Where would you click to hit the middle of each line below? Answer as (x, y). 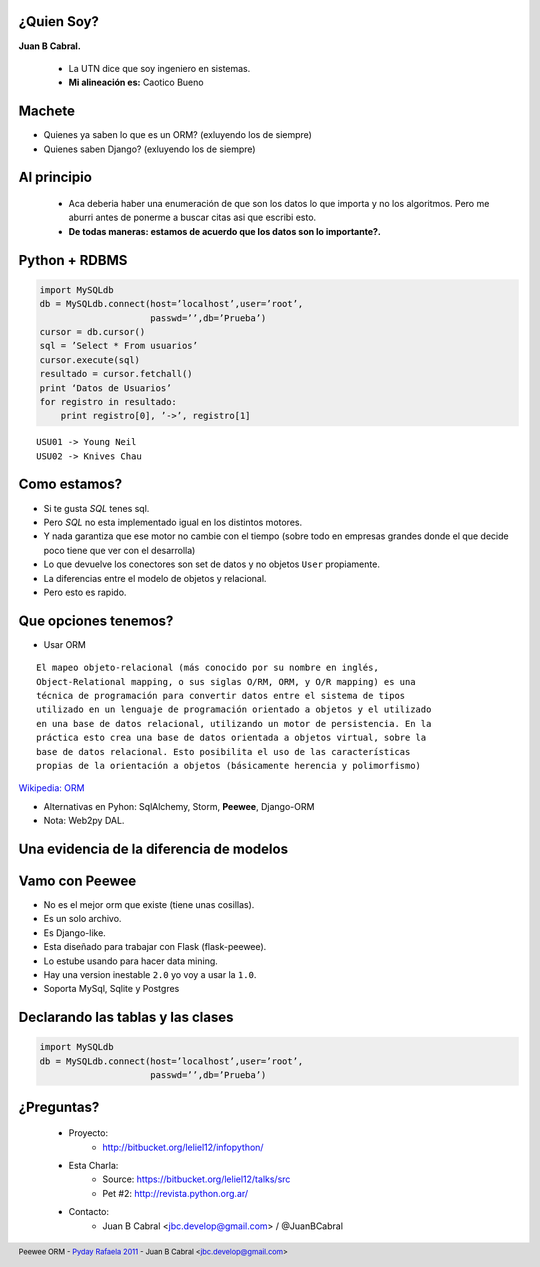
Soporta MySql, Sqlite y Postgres (111, 989)
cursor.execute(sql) (89, 359)
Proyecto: (88, 1133)
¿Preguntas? (59, 1106)
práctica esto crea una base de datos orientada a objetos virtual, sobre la (231, 738)
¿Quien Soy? (59, 21)
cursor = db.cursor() (92, 331)
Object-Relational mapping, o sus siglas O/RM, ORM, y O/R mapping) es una (226, 681)
